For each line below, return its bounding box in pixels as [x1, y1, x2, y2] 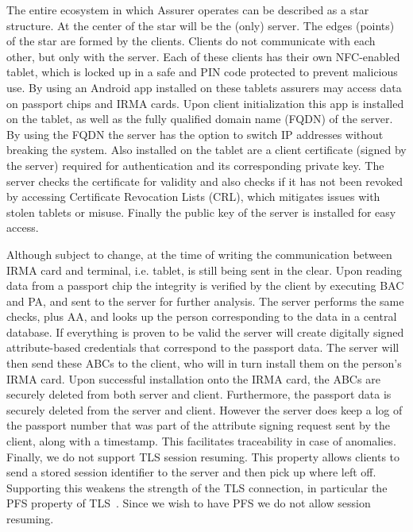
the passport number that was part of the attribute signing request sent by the [6, 417, 390, 434]
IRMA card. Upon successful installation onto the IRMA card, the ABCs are [6, 370, 380, 387]
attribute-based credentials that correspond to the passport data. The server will [6, 339, 399, 356]
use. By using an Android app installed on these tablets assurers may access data [6, 79, 402, 95]
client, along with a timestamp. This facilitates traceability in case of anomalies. [6, 433, 396, 449]
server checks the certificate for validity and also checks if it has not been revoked [6, 172, 403, 189]
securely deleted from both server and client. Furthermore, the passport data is [6, 386, 392, 403]
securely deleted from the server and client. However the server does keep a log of [6, 401, 403, 418]
